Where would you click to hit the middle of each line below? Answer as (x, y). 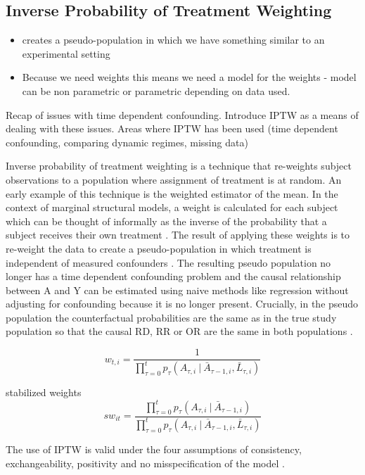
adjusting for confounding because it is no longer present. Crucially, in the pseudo (182, 304)
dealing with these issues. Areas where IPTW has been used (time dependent (172, 128)
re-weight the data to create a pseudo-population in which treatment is (159, 248)
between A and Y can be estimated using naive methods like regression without (177, 290)
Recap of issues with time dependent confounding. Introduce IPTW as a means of (182, 114)
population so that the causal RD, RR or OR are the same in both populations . (179, 331)
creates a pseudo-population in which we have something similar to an (173, 40)
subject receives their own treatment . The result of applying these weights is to (178, 235)
